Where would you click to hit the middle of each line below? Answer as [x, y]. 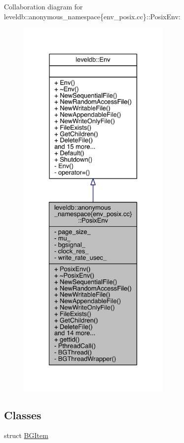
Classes [23, 415]
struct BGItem [26, 435]
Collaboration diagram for [43, 6]
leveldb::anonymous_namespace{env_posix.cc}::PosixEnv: [92, 16]
